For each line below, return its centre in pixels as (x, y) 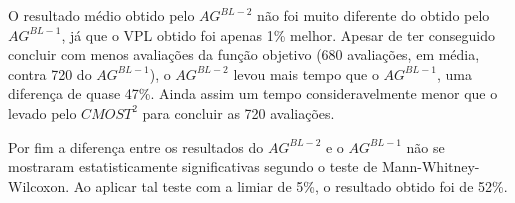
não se (425, 146)
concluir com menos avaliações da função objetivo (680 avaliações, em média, (244, 54)
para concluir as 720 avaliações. (238, 112)
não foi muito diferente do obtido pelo (373, 15)
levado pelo (42, 112)
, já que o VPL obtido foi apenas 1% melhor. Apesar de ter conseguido (278, 34)
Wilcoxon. (39, 185)
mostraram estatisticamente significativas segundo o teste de (193, 166)
